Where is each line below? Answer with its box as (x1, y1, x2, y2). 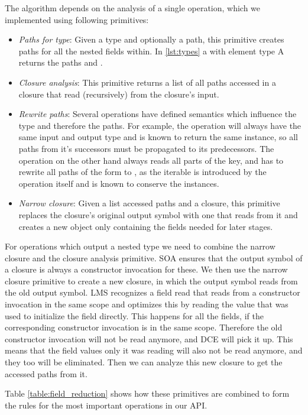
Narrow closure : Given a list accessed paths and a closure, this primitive (18, 197, 280, 209)
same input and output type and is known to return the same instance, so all (18, 131, 298, 143)
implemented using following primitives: (5, 13, 149, 25)
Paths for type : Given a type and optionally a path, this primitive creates (18, 33, 284, 46)
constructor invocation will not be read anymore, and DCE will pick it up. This (5, 332, 293, 345)
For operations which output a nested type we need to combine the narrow (5, 240, 275, 252)
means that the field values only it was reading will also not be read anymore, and (5, 344, 303, 356)
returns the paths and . (18, 56, 103, 69)
